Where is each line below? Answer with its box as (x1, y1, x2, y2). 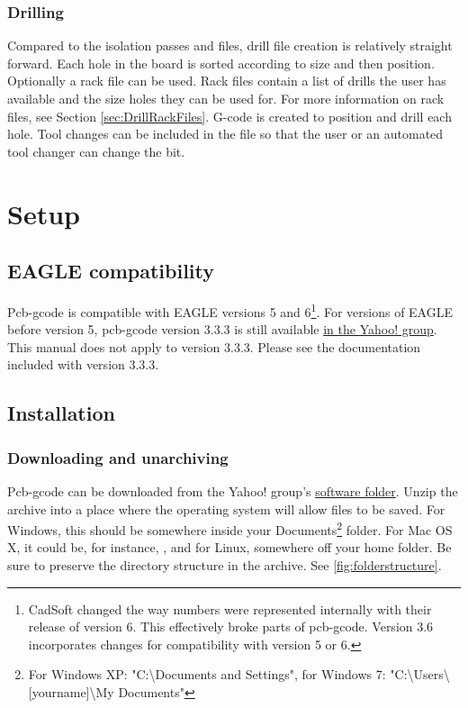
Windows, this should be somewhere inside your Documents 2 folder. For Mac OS (7, 518, 453, 539)
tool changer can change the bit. (7, 141, 185, 160)
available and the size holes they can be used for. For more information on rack (7, 89, 445, 107)
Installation (7, 399, 115, 427)
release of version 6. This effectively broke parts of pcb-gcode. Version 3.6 (28, 617, 434, 636)
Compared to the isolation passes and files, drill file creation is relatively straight (7, 36, 453, 55)
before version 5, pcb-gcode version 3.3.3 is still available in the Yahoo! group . (7, 320, 437, 339)
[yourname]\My (28, 682, 114, 701)
